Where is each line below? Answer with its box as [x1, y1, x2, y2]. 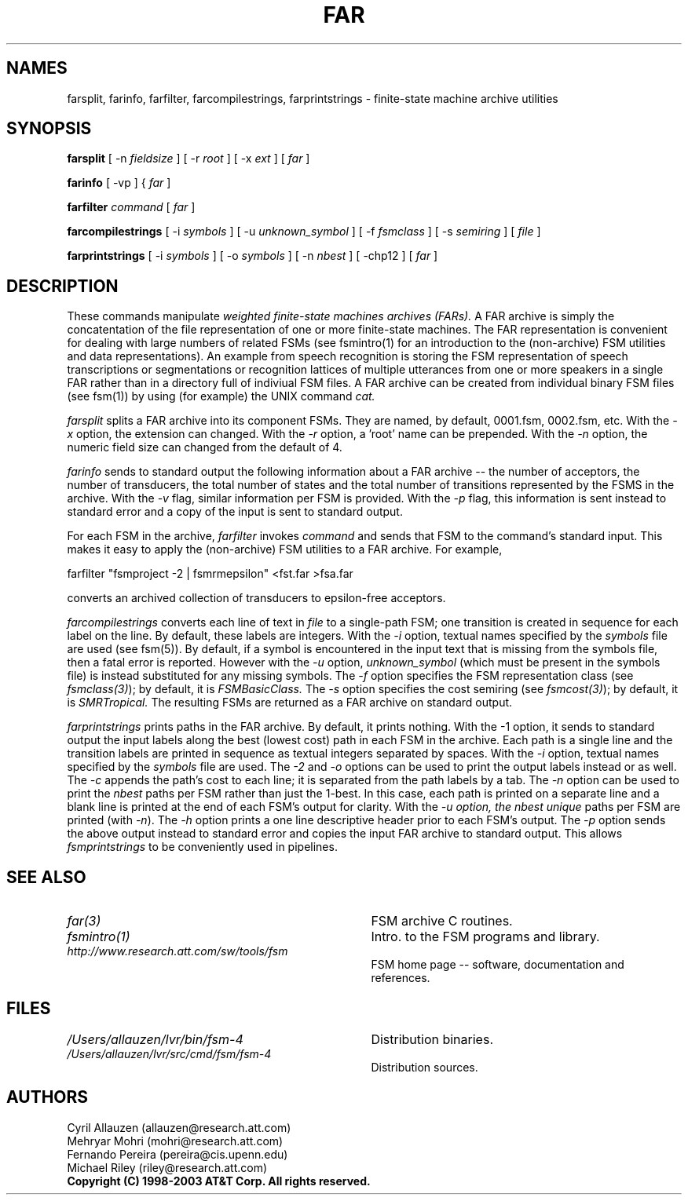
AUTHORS [6, 1087, 89, 1108]
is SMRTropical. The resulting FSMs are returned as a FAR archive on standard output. [67, 695, 513, 710]
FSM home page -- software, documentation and [371, 958, 624, 972]
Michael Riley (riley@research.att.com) [67, 1160, 268, 1174]
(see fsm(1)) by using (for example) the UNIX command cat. [67, 389, 375, 403]
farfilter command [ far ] [67, 200, 196, 214]
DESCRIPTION [6, 276, 119, 296]
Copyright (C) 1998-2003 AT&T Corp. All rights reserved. [67, 1174, 371, 1188]
